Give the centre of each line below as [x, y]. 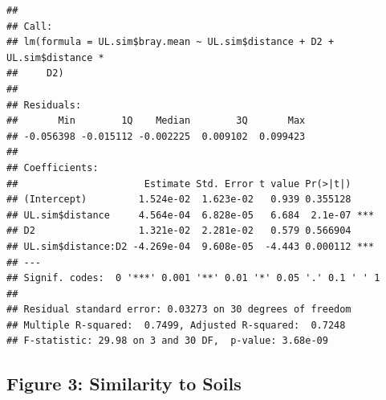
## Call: [30, 26]
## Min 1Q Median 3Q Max [156, 121]
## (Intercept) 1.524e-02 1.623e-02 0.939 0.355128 [179, 200]
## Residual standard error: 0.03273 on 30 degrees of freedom [179, 310]
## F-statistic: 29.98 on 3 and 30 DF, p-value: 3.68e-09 [167, 341]
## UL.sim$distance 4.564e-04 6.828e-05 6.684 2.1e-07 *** [191, 215]
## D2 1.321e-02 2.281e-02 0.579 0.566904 [179, 231]
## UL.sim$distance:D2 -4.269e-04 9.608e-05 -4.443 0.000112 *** [191, 246]
